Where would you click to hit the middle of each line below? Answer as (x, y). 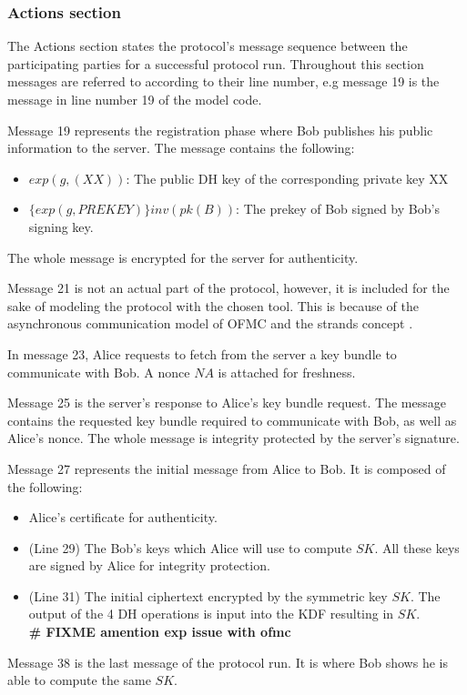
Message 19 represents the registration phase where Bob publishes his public (220, 130)
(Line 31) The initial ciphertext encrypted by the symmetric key (208, 595)
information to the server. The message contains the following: (181, 148)
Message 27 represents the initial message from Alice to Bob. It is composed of (227, 468)
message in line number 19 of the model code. (135, 99)
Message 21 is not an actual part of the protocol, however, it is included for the (228, 288)
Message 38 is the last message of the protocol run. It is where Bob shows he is (228, 662)
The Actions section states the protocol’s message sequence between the (208, 46)
